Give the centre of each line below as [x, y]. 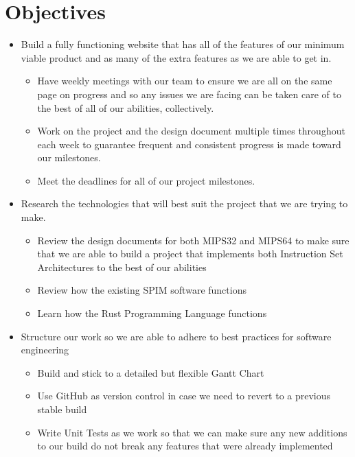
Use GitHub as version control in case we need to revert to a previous [184, 396]
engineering [45, 350]
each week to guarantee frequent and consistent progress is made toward [189, 144]
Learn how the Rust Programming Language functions [152, 313]
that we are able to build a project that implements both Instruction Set [190, 254]
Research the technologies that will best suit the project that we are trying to [184, 203]
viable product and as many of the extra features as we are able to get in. [176, 57]
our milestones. [69, 157]
